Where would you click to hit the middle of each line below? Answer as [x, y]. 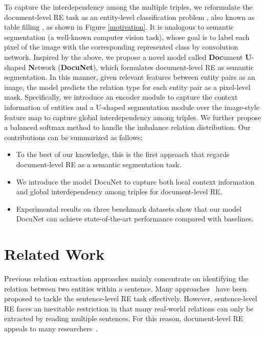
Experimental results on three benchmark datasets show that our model [129, 208]
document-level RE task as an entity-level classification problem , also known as [129, 17]
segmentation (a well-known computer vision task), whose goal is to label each [127, 37]
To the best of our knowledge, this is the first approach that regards [123, 154]
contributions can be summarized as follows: [73, 137]
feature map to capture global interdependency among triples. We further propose [133, 117]
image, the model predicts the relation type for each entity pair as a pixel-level [127, 87]
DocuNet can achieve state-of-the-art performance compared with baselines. [135, 219]
